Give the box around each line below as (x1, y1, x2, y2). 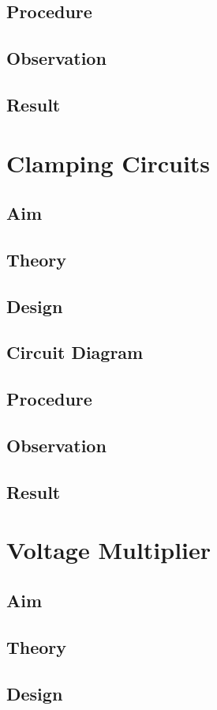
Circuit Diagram (6, 340, 144, 364)
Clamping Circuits (6, 146, 211, 179)
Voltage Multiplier (6, 534, 211, 566)
